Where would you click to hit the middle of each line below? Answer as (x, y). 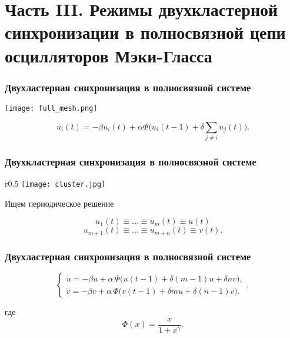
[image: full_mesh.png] (51, 108)
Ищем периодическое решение (59, 203)
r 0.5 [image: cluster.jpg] (55, 183)
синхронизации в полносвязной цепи (145, 32)
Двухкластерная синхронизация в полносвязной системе (131, 161)
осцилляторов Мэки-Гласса (109, 55)
